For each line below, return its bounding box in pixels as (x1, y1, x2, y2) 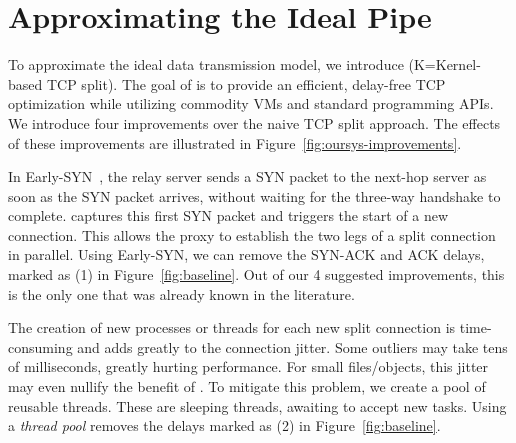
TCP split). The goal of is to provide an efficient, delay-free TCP (46, 73, 446, 94)
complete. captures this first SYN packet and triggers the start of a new (8, 205, 448, 226)
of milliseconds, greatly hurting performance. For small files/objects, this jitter (8, 356, 489, 377)
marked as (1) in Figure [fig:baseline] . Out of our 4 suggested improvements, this (8, 264, 505, 285)
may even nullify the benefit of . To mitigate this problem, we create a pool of (8, 376, 486, 397)
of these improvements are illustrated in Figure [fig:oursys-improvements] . (8, 132, 462, 153)
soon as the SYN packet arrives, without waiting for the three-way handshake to (8, 185, 501, 206)
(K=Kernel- (408, 54, 481, 75)
